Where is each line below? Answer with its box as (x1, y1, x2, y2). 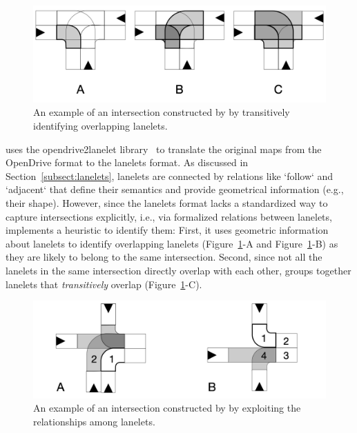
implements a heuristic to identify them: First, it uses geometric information (6, 223, 329, 237)
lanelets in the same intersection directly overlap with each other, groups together (6, 263, 351, 277)
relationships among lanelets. (33, 414, 155, 428)
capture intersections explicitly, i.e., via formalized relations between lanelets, (6, 209, 332, 223)
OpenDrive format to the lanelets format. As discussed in (6, 155, 249, 170)
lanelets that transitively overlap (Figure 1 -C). (6, 276, 202, 291)
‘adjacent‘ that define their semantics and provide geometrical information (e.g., (6, 182, 344, 197)
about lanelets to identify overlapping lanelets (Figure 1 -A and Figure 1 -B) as (6, 236, 338, 250)
